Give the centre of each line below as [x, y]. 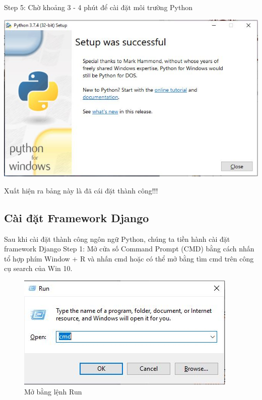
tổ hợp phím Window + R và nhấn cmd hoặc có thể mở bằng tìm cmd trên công [129, 258]
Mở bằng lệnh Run [53, 391]
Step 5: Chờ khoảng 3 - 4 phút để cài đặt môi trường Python [98, 7]
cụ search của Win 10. [38, 268]
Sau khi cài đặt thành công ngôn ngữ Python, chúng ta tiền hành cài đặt [117, 239]
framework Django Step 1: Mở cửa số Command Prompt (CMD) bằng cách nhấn [129, 249]
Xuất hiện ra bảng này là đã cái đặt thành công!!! [81, 190]
